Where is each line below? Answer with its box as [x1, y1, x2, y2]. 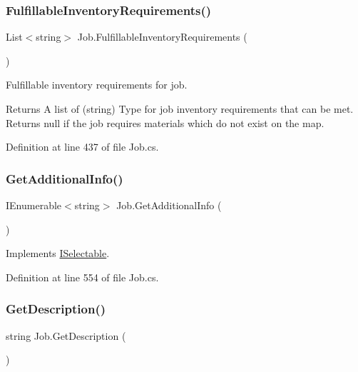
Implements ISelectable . [6, 246, 110, 261]
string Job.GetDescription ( [6, 328, 126, 343]
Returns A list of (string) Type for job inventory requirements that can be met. [6, 101, 354, 116]
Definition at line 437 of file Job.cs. [6, 139, 159, 154]
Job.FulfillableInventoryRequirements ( [77, 29, 247, 44]
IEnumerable [6, 198, 62, 212]
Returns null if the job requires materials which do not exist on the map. [6, 115, 324, 130]
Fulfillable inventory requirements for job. [6, 77, 188, 92]
